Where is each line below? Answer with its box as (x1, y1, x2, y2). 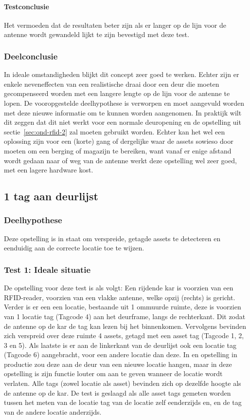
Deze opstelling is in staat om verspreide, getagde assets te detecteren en (4, 233, 221, 243)
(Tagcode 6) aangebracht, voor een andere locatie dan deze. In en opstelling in (4, 349, 237, 360)
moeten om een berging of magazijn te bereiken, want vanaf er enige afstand (4, 145, 232, 155)
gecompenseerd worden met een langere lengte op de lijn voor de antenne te (4, 88, 230, 98)
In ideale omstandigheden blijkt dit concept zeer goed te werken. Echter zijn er (4, 69, 239, 79)
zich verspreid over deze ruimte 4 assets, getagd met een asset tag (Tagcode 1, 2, (4, 330, 244, 341)
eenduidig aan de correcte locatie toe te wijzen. (4, 243, 144, 253)
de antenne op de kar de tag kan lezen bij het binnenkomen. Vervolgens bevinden (4, 321, 246, 331)
